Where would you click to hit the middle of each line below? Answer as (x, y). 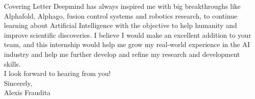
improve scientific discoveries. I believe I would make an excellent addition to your (128, 35)
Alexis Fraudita (27, 92)
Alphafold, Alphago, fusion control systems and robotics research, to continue (121, 15)
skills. (12, 63)
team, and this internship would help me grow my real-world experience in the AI (127, 44)
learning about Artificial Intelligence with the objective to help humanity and (121, 25)
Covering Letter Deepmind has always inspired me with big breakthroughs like (122, 6)
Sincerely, (18, 83)
